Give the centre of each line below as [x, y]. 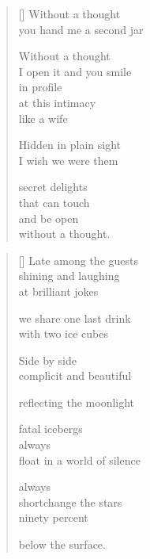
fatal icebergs [51, 429]
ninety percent [53, 517]
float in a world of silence [79, 459]
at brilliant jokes [58, 291]
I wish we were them [68, 160]
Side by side [47, 360]
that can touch [54, 202]
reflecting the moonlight [77, 402]
